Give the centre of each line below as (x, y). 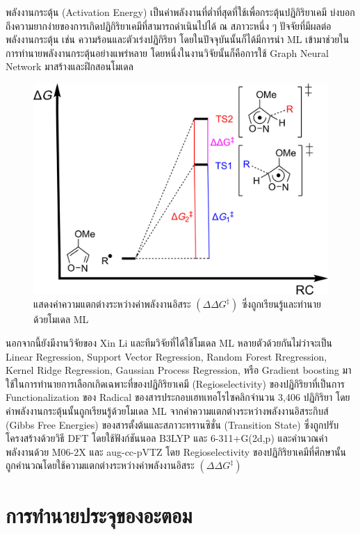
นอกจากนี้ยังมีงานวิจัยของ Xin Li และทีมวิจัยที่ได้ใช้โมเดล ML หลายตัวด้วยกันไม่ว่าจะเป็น (169, 343)
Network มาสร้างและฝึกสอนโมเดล (69, 66)
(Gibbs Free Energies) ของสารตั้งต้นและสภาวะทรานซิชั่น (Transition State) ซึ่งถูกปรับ (172, 424)
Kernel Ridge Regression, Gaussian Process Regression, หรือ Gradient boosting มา (179, 370)
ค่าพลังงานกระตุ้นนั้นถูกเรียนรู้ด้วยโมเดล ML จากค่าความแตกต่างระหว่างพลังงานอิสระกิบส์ (167, 411)
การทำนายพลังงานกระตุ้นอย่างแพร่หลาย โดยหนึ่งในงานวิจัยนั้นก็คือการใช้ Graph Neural (167, 52)
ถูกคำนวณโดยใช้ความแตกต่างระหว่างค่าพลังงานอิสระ (100, 465)
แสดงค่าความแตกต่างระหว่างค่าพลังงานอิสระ (112, 304)
